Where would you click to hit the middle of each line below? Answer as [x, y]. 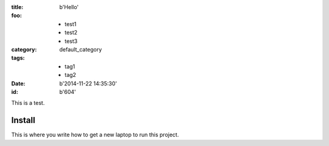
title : [17, 7]
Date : [18, 83]
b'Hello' [69, 7]
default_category [81, 49]
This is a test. [28, 103]
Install [23, 120]
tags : [18, 58]
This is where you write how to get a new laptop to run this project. [95, 135]
